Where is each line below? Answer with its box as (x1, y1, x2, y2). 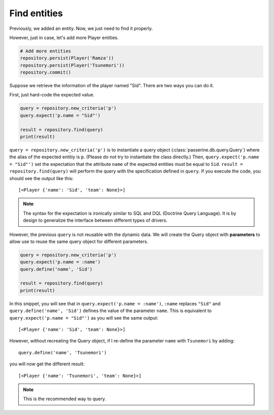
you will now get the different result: (9, 361, 85, 367)
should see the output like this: (9, 175, 74, 181)
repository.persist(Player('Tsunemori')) (20, 62, 125, 68)
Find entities (9, 8, 63, 19)
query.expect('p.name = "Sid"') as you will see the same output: (9, 315, 158, 321)
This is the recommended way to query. (23, 396, 106, 402)
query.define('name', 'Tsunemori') (18, 350, 107, 355)
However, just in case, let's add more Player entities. (9, 34, 119, 41)
